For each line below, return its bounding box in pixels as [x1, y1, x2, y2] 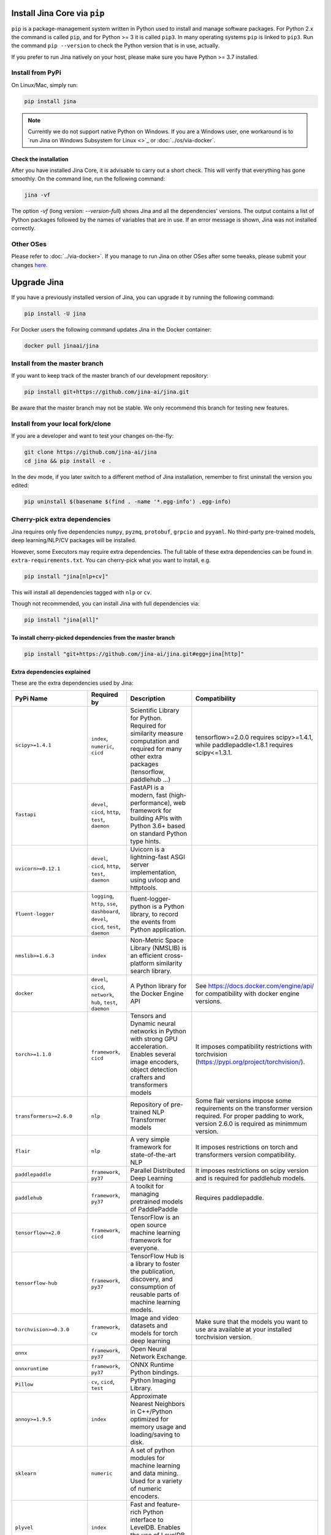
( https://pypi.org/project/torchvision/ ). [195, 1058, 305, 1067]
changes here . [11, 261, 48, 268]
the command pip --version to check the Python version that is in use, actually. [11, 42, 220, 49]
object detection [130, 1065, 178, 1074]
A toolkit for [130, 1182, 164, 1191]
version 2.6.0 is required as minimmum [195, 1119, 308, 1128]
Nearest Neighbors [130, 1400, 185, 1409]
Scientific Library [130, 706, 180, 715]
